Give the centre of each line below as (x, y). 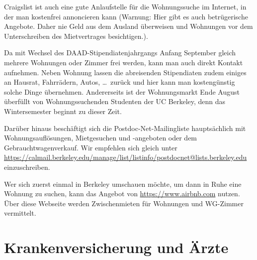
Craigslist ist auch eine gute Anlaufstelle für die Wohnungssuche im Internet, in (125, 6)
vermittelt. (20, 213)
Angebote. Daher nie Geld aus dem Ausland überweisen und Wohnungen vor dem (128, 26)
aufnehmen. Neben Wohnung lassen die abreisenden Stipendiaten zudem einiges (125, 72)
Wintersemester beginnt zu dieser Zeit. (63, 111)
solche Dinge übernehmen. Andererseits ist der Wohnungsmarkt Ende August (122, 91)
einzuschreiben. (27, 167)
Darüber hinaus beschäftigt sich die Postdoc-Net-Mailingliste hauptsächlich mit (125, 128)
